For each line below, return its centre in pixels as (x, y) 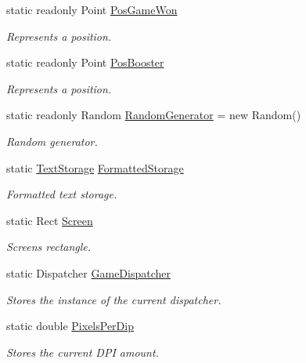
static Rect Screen (50, 220)
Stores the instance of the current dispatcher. (114, 299)
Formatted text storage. (62, 194)
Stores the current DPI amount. (83, 352)
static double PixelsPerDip (70, 326)
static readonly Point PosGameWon (92, 9)
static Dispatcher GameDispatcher (89, 272)
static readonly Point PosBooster (85, 62)
